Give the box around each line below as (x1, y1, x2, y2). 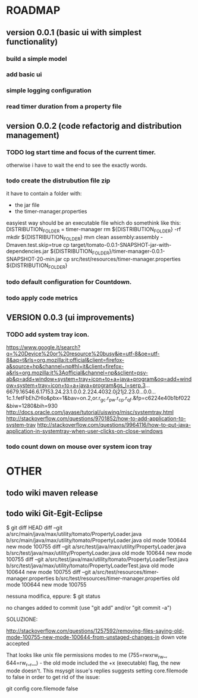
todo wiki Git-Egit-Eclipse (6, 508, 103, 519)
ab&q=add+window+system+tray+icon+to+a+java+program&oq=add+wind (6, 375, 192, 382)
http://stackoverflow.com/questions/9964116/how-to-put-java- (37, 421, 191, 428)
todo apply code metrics (6, 294, 78, 302)
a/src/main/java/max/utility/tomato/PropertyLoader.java (6, 531, 142, 538)
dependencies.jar (6, 247, 49, 255)
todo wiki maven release (6, 488, 99, 498)
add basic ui (6, 70, 42, 79)
